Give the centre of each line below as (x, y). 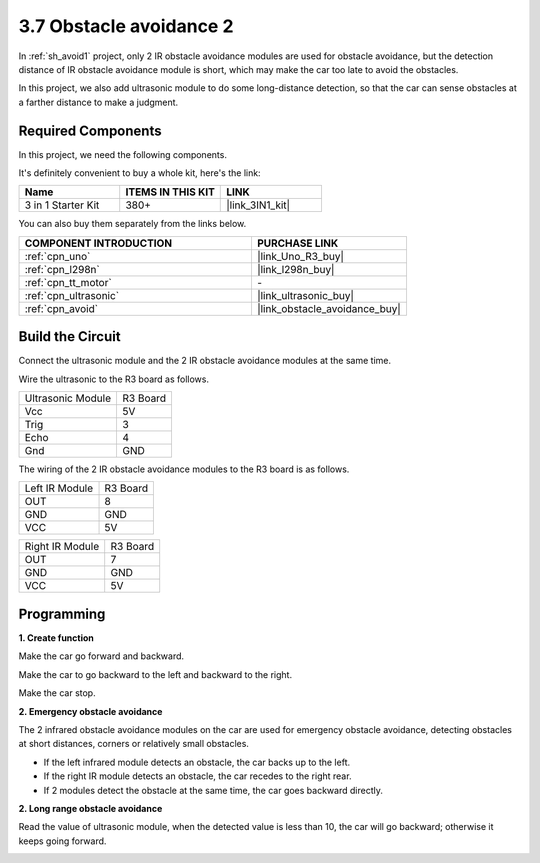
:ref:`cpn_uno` (57, 256)
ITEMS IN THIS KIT (170, 192)
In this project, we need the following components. (122, 154)
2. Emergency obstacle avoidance (90, 711)
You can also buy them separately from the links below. (132, 224)
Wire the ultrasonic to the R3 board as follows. (114, 379)
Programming (62, 613)
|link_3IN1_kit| (258, 205)
